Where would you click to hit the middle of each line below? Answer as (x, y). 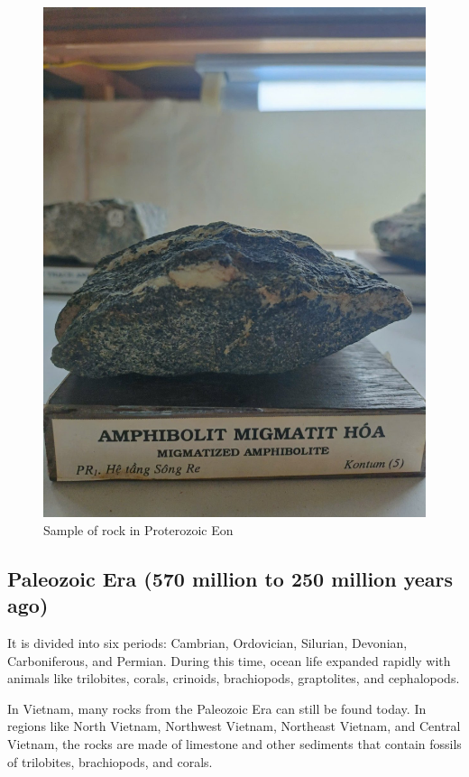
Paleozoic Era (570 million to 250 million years (230, 578)
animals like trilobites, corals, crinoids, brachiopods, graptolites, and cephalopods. (234, 678)
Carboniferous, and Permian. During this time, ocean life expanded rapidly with (229, 660)
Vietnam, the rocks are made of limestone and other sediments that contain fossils (234, 744)
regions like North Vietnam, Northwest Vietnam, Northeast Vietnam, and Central (234, 726)
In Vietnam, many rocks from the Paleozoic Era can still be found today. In (217, 708)
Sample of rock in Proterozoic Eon (138, 529)
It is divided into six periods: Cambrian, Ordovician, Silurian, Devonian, (207, 643)
